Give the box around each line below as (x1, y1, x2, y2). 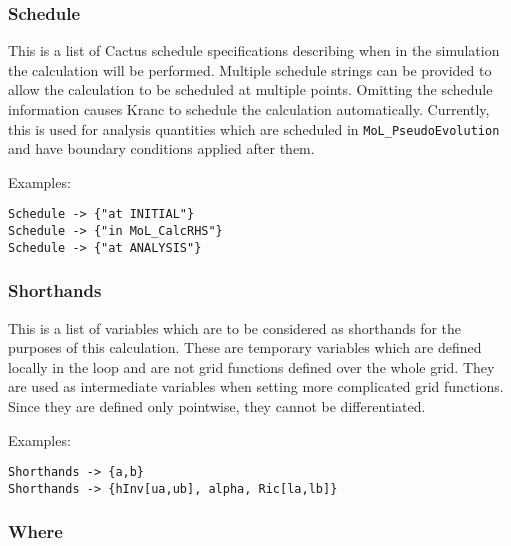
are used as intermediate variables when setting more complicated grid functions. (8, 376, 504, 397)
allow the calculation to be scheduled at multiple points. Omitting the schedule (8, 79, 493, 100)
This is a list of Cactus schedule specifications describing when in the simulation (8, 40, 500, 61)
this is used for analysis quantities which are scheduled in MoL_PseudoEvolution (8, 118, 500, 139)
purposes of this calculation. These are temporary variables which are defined (8, 337, 482, 358)
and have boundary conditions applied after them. (8, 138, 315, 159)
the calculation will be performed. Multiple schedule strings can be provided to (8, 59, 492, 80)
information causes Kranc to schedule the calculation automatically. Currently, (8, 99, 490, 119)
